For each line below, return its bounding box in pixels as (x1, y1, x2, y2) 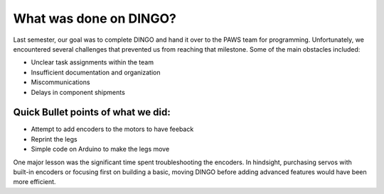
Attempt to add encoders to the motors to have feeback (31, 125, 194, 134)
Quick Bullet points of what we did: (13, 106, 171, 118)
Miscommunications (31, 78, 90, 86)
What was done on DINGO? (13, 11, 177, 26)
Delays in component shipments (31, 88, 126, 96)
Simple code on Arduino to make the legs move (31, 145, 170, 154)
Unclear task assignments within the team (31, 58, 154, 67)
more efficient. (13, 178, 56, 186)
